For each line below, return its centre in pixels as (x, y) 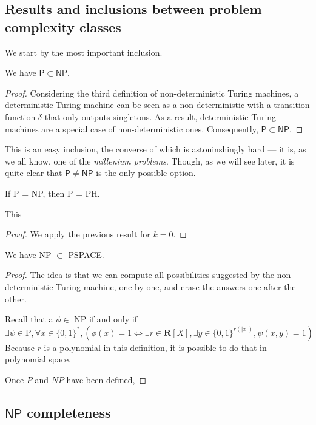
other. (16, 298)
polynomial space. (38, 359)
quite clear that (34, 173)
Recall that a (29, 319)
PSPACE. (86, 254)
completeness (69, 412)
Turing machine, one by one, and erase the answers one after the (176, 286)
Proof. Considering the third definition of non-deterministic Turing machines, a (152, 93)
